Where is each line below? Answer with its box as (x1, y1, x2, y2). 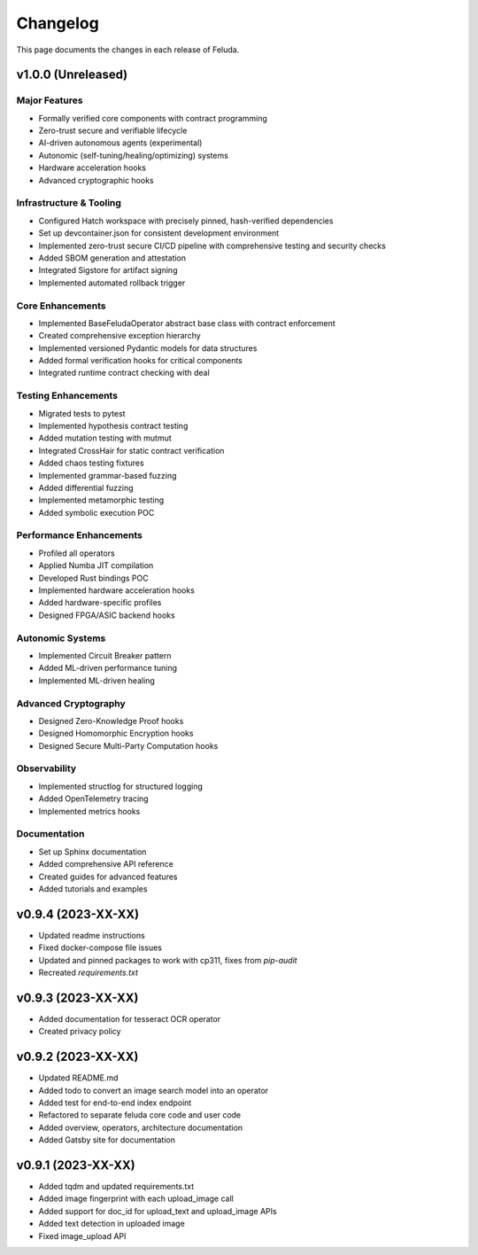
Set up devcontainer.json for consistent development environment (38, 228, 280, 238)
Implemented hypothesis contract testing (38, 420, 189, 431)
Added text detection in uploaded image (38, 1219, 185, 1229)
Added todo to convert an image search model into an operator (38, 1085, 269, 1095)
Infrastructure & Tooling (16, 197, 121, 209)
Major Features (16, 94, 83, 106)
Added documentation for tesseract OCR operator (38, 1013, 221, 1024)
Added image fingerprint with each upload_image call (38, 1193, 234, 1204)
